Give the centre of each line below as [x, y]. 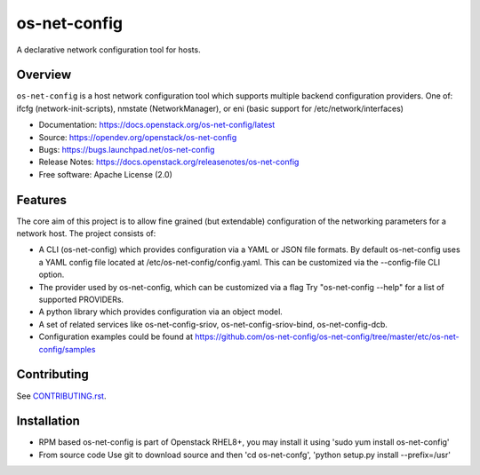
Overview [44, 75]
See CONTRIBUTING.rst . [61, 396]
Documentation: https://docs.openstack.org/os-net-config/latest [157, 125]
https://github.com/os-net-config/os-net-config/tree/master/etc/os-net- [327, 336]
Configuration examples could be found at [116, 336]
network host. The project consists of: [86, 234]
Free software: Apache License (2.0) [106, 174]
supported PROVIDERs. [81, 300]
